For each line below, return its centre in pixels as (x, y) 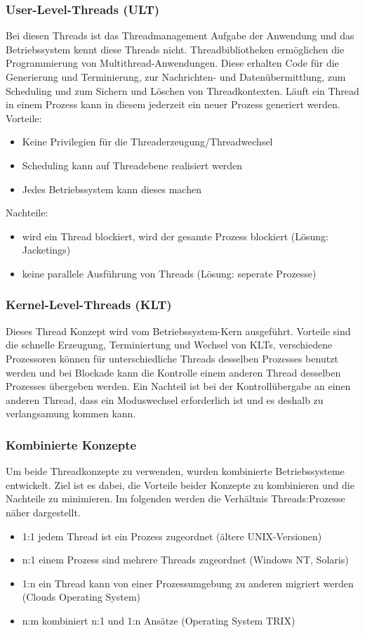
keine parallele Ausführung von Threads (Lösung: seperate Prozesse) (169, 273)
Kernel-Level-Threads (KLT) (89, 305)
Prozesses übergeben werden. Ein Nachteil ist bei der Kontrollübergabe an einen (178, 386)
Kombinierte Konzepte (71, 444)
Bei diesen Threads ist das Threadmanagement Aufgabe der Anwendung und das (180, 35)
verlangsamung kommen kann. (71, 413)
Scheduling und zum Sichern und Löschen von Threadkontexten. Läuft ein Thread (182, 90)
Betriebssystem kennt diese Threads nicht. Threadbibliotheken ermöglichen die (175, 49)
